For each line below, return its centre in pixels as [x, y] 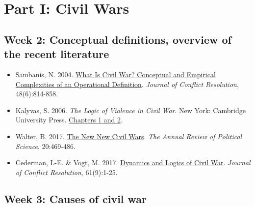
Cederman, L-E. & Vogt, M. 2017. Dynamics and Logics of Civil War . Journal [133, 163]
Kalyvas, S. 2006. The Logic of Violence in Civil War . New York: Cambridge [130, 110]
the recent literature [57, 54]
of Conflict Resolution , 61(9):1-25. [66, 172]
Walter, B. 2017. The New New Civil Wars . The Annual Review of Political [129, 136]
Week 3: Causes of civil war [76, 198]
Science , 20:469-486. [45, 146]
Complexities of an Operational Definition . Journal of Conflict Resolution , [127, 84]
